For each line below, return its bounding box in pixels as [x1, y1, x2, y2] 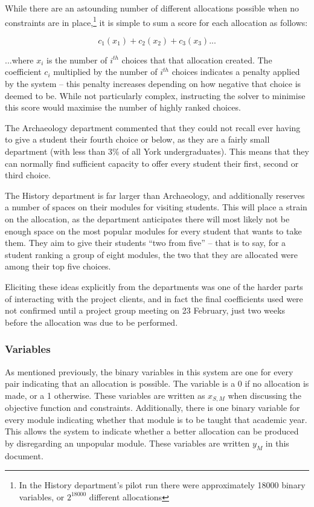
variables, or [19, 490, 65, 503]
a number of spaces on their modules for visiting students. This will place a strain [5, 201, 307, 213]
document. [5, 449, 43, 462]
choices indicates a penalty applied [171, 65, 300, 78]
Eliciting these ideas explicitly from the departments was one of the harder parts [5, 280, 303, 292]
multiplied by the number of [53, 65, 158, 78]
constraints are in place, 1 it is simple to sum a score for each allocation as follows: [5, 14, 308, 28]
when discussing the [228, 389, 302, 401]
